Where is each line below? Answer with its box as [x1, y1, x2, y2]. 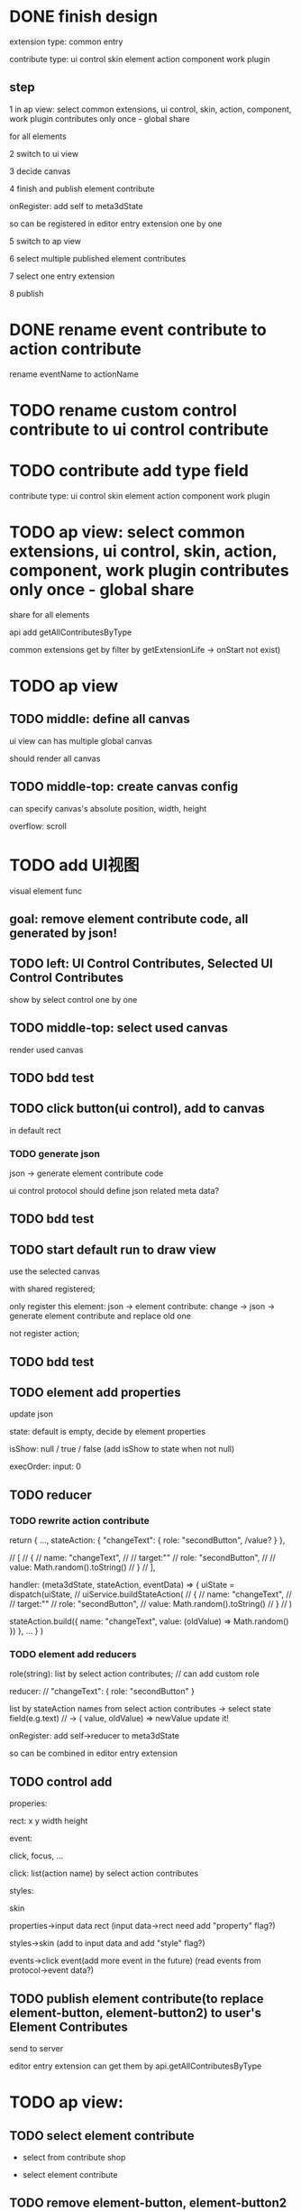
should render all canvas [9, 753, 101, 764]
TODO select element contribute [9, 2128, 196, 2143]
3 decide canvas [9, 165, 71, 177]
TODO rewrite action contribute [9, 1514, 150, 1527]
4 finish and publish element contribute [9, 183, 155, 194]
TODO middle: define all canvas [9, 711, 191, 727]
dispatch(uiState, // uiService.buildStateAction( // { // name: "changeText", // [9, 1589, 293, 1600]
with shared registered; [9, 1283, 96, 1295]
